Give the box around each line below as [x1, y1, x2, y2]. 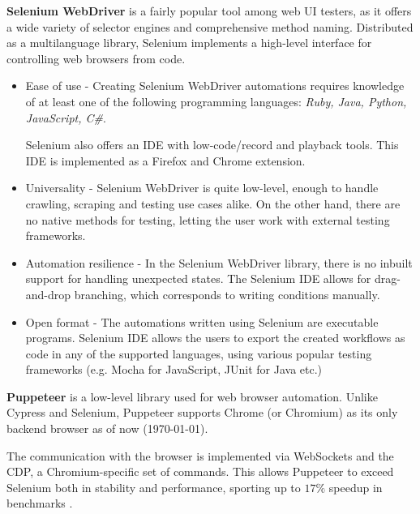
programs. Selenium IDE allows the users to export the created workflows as [25, 329, 405, 346]
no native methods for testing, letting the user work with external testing [25, 211, 390, 228]
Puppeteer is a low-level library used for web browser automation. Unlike [6, 388, 378, 405]
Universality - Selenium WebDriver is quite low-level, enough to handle [25, 179, 379, 196]
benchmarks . [6, 495, 73, 512]
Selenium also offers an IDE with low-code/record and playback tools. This [25, 136, 399, 153]
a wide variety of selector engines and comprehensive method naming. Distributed [6, 18, 414, 35]
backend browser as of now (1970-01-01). [6, 420, 208, 437]
